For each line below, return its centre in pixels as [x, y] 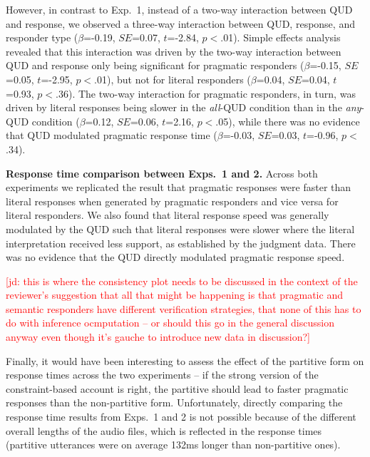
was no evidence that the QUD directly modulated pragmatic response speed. [175, 257]
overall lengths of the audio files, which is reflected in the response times [164, 430]
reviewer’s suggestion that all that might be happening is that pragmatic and [174, 295]
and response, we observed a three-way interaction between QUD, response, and [180, 23]
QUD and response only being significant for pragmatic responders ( [155, 65]
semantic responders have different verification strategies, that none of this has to [184, 308]
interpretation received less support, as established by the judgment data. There [181, 243]
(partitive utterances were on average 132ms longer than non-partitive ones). [173, 445]
